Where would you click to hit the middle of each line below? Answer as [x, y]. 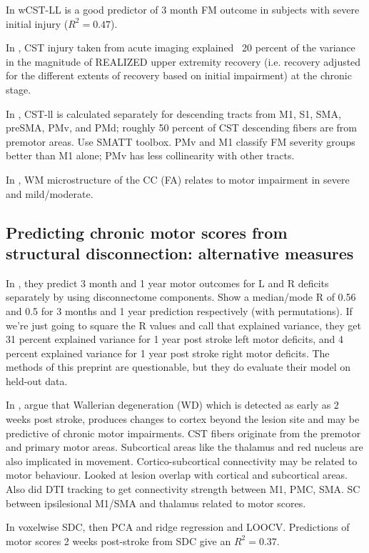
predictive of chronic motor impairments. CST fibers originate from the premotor [183, 433]
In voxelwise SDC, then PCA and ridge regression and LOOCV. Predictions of [178, 527]
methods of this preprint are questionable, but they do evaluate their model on [178, 367]
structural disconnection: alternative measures [180, 253]
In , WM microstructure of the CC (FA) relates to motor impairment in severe [178, 179]
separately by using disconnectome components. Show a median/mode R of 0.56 [181, 297]
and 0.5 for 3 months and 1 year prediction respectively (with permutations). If [179, 310]
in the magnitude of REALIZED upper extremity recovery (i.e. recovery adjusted [183, 61]
